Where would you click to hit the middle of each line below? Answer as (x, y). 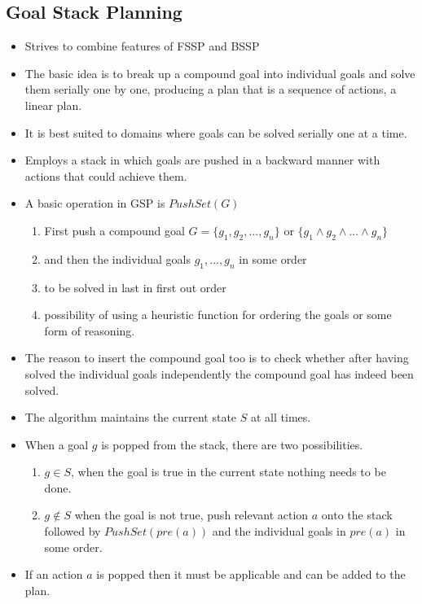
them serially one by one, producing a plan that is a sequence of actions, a (211, 89)
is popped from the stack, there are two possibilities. (232, 444)
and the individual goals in (279, 531)
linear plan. (53, 105)
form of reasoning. (90, 330)
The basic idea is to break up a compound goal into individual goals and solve (220, 73)
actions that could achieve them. (106, 175)
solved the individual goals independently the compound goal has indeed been (219, 373)
